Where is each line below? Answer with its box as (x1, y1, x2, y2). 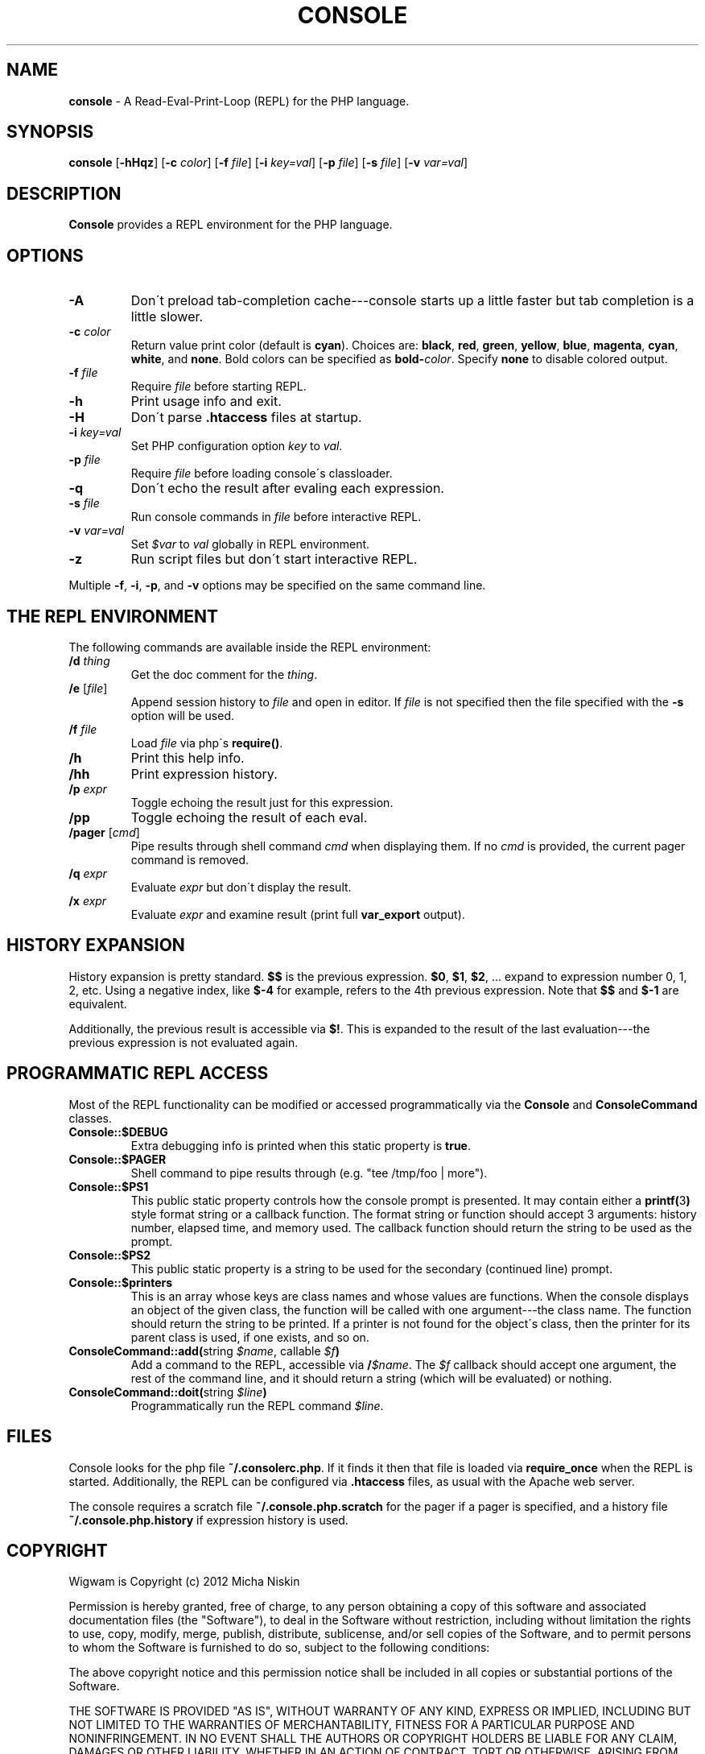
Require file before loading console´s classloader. (130, 466, 393, 481)
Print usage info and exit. (130, 393, 282, 410)
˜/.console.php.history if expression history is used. (68, 1512, 348, 1527)
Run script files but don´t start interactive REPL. (130, 551, 418, 568)
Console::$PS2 (68, 1247, 151, 1262)
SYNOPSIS (6, 122, 94, 143)
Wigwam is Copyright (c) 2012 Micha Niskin (68, 1574, 300, 1589)
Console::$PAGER (68, 1152, 167, 1166)
